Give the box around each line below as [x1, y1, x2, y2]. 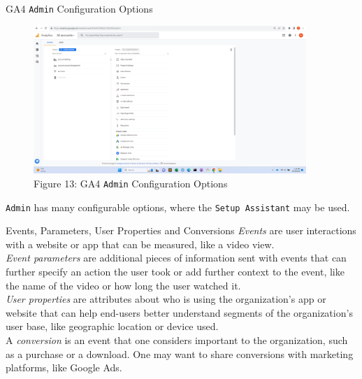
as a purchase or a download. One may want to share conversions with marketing [6, 346, 354, 361]
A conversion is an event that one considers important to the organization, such [6, 332, 348, 347]
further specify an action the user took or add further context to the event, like [6, 264, 345, 278]
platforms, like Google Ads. [6, 360, 122, 375]
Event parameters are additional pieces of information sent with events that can [6, 250, 347, 265]
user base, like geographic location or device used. [6, 319, 219, 334]
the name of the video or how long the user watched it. [6, 278, 241, 292]
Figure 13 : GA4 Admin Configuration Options [34, 176, 228, 190]
